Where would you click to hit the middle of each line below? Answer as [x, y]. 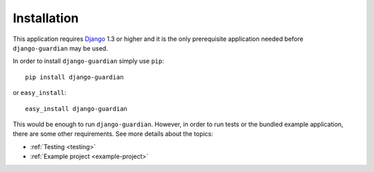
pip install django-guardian [74, 77]
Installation [46, 18]
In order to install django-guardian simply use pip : [88, 61]
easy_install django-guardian [77, 109]
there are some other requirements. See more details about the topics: [113, 134]
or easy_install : [39, 93]
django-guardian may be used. [61, 48]
